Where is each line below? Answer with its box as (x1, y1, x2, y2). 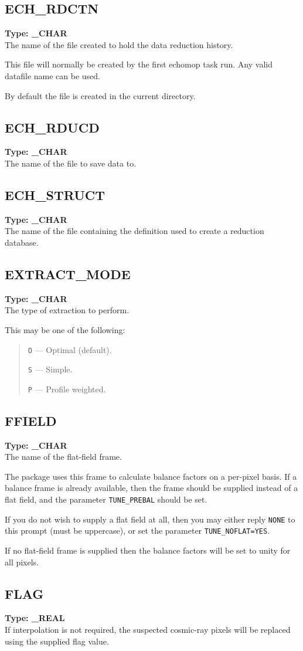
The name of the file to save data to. (5, 157, 137, 169)
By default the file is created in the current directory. (5, 89, 196, 101)
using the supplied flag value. (5, 635, 109, 647)
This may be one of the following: (5, 323, 125, 335)
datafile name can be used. (5, 69, 101, 82)
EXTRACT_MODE (5, 265, 131, 283)
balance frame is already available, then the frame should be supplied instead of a (5, 482, 298, 494)
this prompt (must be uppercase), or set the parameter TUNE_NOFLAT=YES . (5, 524, 270, 537)
